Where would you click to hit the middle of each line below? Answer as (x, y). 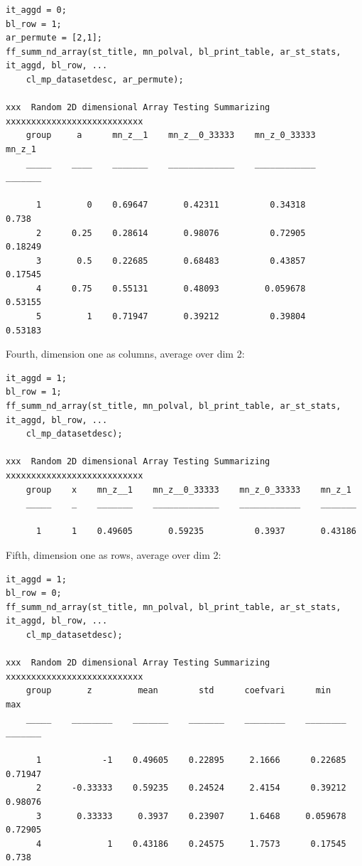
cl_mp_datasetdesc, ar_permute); (105, 79)
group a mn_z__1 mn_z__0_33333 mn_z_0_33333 (171, 135)
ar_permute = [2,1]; (54, 38)
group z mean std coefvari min (179, 691)
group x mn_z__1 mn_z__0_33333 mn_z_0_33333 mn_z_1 (188, 490)
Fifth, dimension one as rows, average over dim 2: (114, 554)
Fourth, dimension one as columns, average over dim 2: (125, 354)
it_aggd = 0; (36, 10)
